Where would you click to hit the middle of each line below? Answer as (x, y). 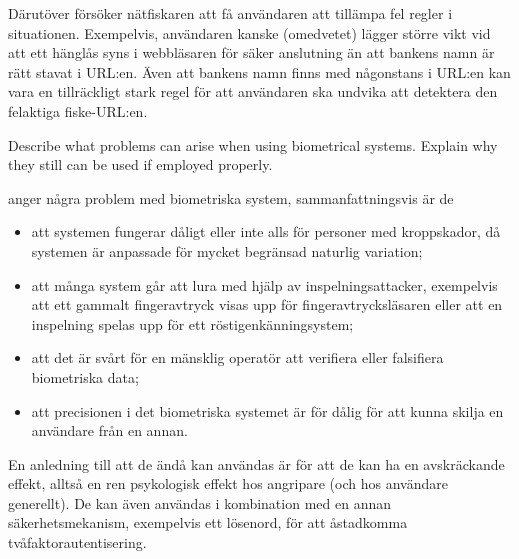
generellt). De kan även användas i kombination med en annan (199, 502)
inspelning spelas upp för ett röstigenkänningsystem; (192, 323)
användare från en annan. (109, 430)
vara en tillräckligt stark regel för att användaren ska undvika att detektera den (253, 91)
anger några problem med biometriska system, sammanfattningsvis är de (231, 197)
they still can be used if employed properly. (140, 164)
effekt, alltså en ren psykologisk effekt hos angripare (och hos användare (228, 483)
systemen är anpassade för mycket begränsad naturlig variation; (227, 250)
